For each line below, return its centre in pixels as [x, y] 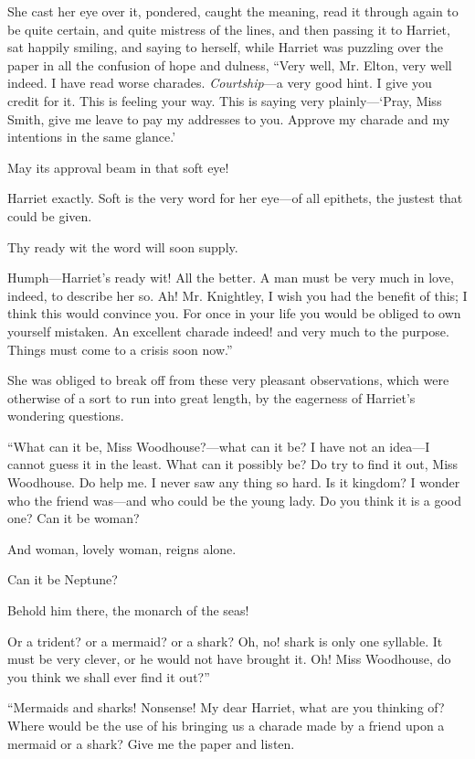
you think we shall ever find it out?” [109, 676]
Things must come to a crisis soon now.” [120, 349]
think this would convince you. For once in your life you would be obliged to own [234, 313]
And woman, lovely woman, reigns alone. [122, 548]
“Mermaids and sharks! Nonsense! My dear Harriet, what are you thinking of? [226, 707]
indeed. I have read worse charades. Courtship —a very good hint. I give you [220, 83]
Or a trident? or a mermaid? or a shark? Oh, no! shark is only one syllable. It [225, 641]
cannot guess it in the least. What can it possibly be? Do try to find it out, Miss [233, 464]
